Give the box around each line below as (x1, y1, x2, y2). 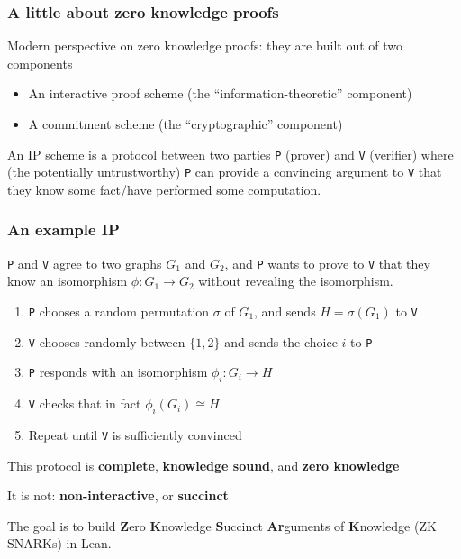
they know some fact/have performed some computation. (7, 179, 321, 198)
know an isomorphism (7, 271, 128, 290)
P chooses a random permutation (28, 301, 210, 320)
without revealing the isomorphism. (198, 271, 393, 290)
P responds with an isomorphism (28, 362, 208, 381)
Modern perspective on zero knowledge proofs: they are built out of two (7, 36, 403, 55)
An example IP (7, 218, 120, 241)
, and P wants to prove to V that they (224, 253, 430, 272)
